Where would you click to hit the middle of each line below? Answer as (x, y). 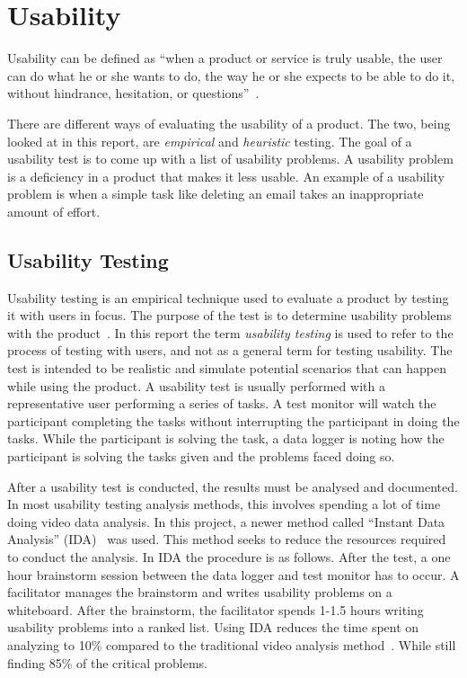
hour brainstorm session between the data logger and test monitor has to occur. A (233, 574)
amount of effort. (54, 211)
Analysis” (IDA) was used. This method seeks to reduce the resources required (227, 539)
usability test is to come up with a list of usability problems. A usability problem (230, 159)
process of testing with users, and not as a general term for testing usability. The (230, 350)
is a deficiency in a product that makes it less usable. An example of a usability (226, 176)
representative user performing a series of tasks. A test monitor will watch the (222, 403)
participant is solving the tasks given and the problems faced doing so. (201, 456)
